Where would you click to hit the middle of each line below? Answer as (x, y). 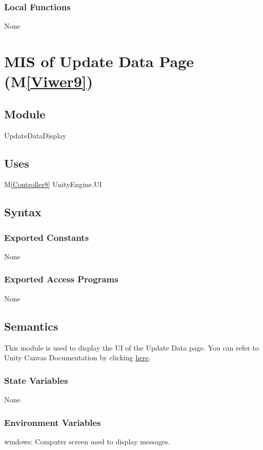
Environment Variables (53, 422)
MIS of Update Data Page (99, 61)
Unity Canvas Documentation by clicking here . (77, 357)
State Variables (36, 380)
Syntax (23, 212)
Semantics (31, 326)
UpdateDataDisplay (35, 135)
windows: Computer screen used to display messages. (87, 441)
